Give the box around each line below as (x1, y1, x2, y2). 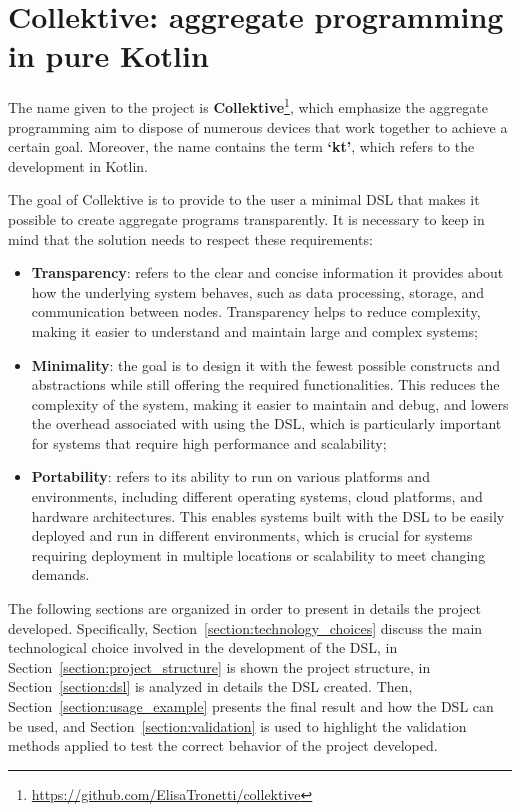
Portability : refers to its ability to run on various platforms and (31, 466, 430, 487)
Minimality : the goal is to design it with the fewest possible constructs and (31, 354, 501, 375)
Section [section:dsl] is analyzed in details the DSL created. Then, (8, 676, 413, 697)
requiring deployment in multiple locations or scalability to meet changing (31, 544, 486, 565)
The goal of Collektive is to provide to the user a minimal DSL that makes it (8, 189, 480, 210)
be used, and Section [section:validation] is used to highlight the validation (8, 715, 467, 736)
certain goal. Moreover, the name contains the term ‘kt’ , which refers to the (8, 136, 475, 157)
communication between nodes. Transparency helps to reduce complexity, (31, 301, 481, 322)
